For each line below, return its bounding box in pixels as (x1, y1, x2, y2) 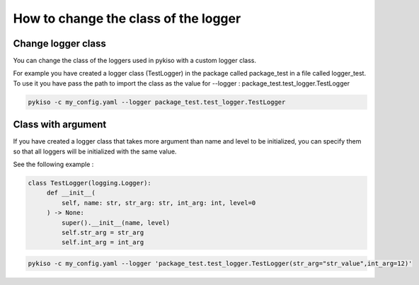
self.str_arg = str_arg (61, 228, 144, 237)
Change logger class (13, 37, 106, 50)
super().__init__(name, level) (61, 219, 170, 226)
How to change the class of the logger (13, 11, 241, 26)
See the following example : (13, 160, 94, 169)
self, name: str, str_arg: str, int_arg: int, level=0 (61, 199, 256, 207)
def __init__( (46, 189, 96, 197)
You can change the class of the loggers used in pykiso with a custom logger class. (13, 57, 256, 65)
